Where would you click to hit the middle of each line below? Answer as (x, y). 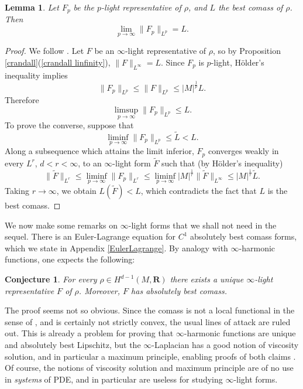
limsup (126, 110)
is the (278, 191)
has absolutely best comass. (179, 290)
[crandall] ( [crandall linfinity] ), (58, 62)
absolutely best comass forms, (244, 236)
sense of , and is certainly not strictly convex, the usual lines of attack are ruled (148, 321)
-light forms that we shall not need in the (202, 225)
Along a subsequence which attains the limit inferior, (99, 151)
